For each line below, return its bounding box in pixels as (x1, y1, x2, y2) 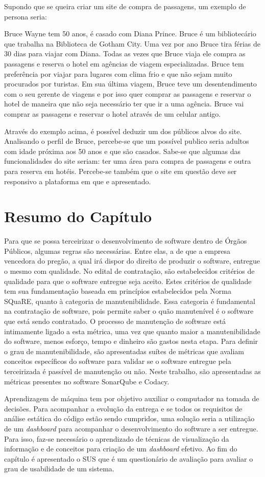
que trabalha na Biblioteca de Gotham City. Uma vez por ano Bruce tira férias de (4, 38, 261, 49)
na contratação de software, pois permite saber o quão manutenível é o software (4, 306, 254, 316)
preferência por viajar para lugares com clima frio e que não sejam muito (4, 68, 232, 79)
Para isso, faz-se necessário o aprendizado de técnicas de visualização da (4, 433, 229, 444)
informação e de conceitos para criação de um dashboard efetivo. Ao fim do (4, 443, 237, 454)
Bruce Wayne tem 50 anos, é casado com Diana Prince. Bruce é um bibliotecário (4, 28, 256, 39)
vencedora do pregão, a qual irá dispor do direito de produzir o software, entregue (4, 255, 260, 266)
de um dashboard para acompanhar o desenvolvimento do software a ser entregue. (4, 423, 258, 433)
